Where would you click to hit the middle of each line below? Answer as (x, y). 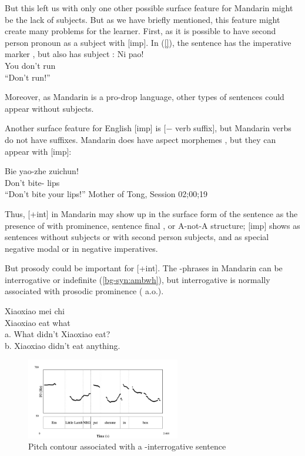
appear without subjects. (49, 108)
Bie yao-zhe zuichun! (42, 171)
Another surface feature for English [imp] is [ (86, 128)
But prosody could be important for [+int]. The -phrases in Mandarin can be (144, 268)
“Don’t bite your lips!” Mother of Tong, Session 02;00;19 (106, 194)
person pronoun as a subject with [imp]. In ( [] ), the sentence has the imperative (148, 42)
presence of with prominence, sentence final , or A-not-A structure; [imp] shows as (152, 225)
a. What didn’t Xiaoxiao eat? (58, 334)
